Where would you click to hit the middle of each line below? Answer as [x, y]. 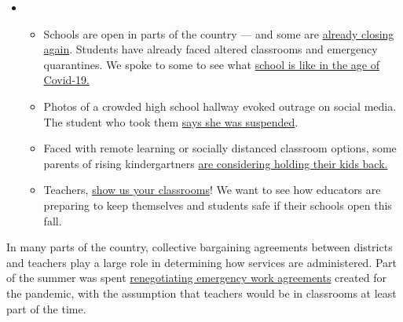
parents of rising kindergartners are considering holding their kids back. [216, 163]
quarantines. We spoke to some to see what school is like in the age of [212, 64]
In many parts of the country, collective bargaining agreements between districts [200, 247]
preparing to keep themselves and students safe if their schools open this [218, 205]
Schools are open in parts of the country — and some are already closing [219, 33]
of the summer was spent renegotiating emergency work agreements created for [196, 278]
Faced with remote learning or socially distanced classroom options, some [220, 148]
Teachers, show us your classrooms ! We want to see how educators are [212, 190]
